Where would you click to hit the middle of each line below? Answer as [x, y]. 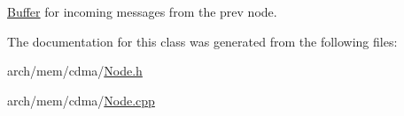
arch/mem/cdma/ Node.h [75, 71]
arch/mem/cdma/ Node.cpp [81, 100]
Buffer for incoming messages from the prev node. [142, 11]
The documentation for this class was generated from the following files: [202, 41]
